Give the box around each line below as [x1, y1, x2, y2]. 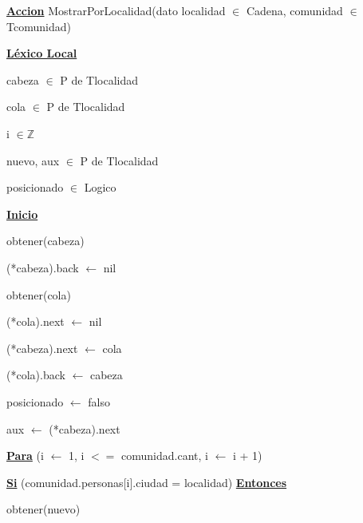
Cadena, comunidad [246, 2, 343, 18]
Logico [84, 179, 116, 196]
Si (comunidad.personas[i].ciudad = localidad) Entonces [6, 473, 287, 490]
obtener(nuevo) [6, 501, 81, 517]
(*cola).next [6, 313, 65, 330]
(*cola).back [6, 366, 65, 383]
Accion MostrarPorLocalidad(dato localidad [6, 2, 226, 18]
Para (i [6, 447, 44, 464]
